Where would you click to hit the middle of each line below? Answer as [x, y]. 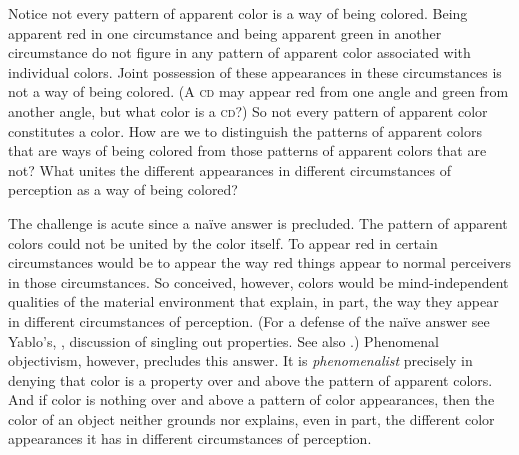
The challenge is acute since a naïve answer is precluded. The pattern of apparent [258, 222]
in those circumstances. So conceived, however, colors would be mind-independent [258, 281]
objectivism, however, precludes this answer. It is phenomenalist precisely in [240, 360]
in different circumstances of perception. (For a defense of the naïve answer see [249, 320]
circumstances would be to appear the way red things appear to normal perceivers [260, 262]
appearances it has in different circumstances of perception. [190, 438]
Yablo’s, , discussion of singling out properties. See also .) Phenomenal [223, 340]
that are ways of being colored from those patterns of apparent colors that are [247, 150]
